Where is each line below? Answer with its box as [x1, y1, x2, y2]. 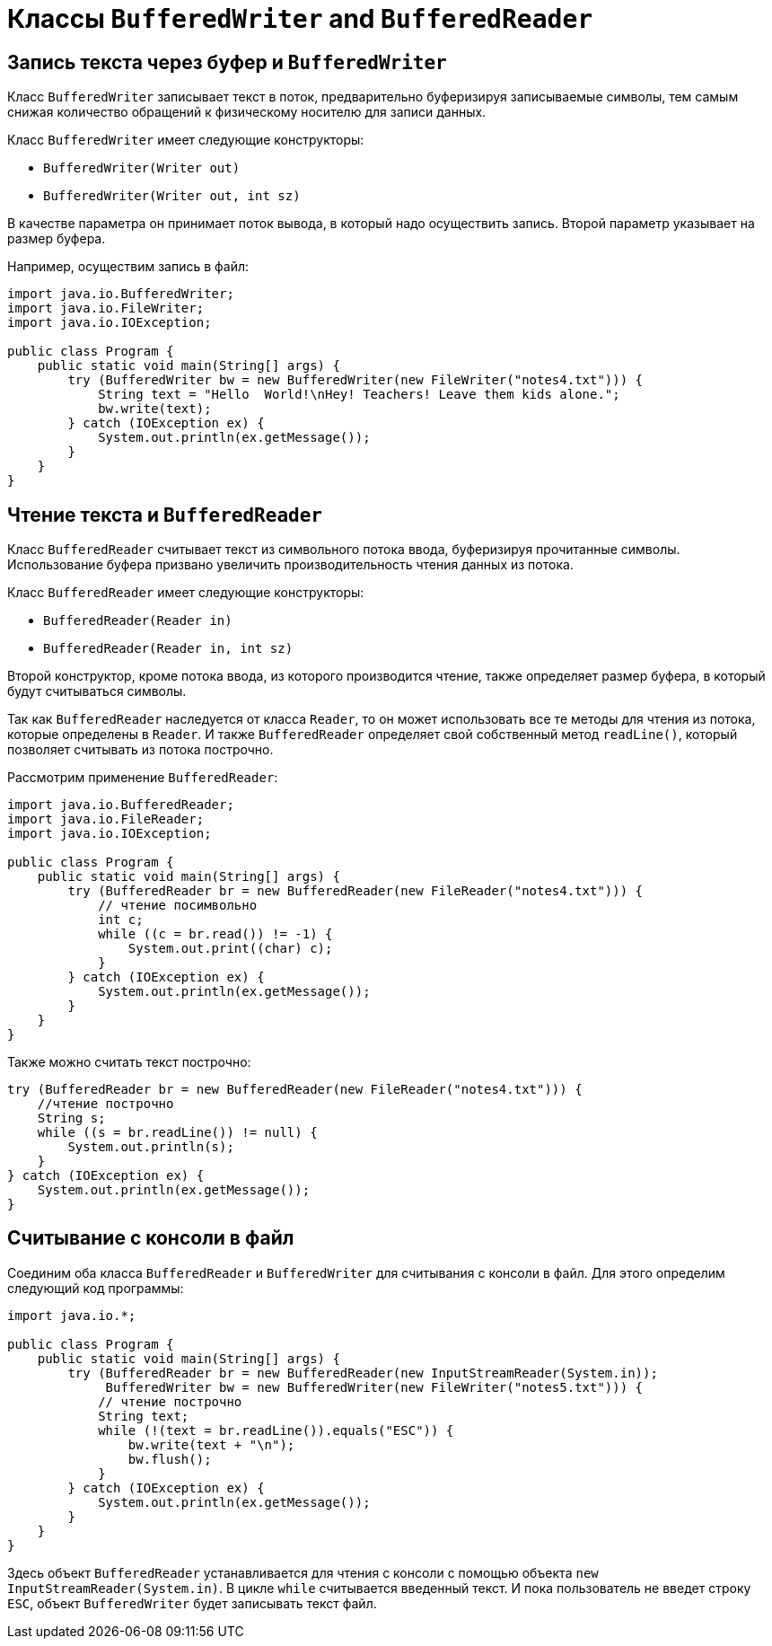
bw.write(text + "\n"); [127, 1437, 295, 1452]
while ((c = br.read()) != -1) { [98, 927, 333, 942]
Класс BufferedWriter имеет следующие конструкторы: [7, 132, 364, 148]
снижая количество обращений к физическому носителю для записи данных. [7, 104, 487, 120]
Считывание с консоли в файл [7, 1227, 294, 1250]
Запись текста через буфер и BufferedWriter [7, 50, 447, 74]
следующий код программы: [7, 1280, 184, 1296]
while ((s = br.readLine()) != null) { [37, 1125, 318, 1140]
